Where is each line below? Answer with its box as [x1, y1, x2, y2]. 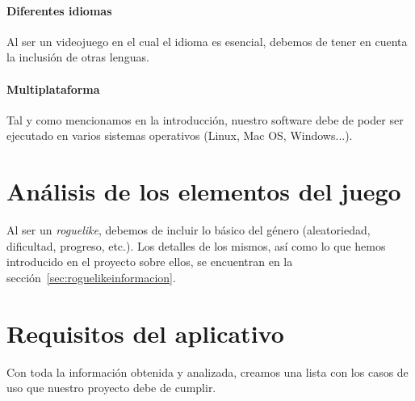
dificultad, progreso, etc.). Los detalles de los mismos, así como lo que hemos [6, 237, 386, 254]
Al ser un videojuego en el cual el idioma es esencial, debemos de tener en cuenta [6, 32, 408, 49]
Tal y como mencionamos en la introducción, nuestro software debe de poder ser [6, 111, 404, 128]
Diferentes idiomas [6, 2, 112, 19]
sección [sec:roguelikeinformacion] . [6, 268, 176, 285]
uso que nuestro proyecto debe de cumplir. [6, 379, 216, 396]
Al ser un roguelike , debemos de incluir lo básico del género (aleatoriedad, [6, 222, 371, 238]
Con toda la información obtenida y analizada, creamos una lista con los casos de [6, 363, 409, 380]
